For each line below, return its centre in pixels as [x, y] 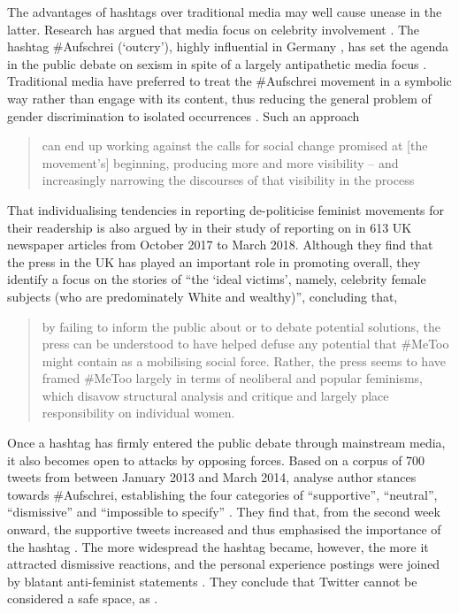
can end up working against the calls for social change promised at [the [235, 146]
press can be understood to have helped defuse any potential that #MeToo [245, 344]
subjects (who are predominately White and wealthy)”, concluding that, [203, 296]
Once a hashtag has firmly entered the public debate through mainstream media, [226, 443]
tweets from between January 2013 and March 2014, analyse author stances [212, 477]
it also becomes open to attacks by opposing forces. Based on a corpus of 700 [216, 460]
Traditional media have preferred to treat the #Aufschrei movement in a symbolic [229, 81]
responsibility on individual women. [138, 413]
